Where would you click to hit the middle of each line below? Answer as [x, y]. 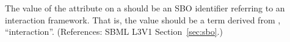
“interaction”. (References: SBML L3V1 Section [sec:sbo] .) [114, 31]
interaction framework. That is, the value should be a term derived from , [143, 19]
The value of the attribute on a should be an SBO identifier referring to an [145, 8]
